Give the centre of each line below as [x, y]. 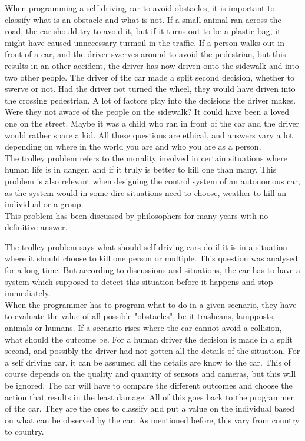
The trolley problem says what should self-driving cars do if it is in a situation [146, 246]
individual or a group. [44, 204]
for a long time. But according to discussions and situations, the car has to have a [153, 270]
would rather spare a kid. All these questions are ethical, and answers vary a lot [149, 135]
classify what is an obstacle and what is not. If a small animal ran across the [143, 19]
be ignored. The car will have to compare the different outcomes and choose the [149, 385]
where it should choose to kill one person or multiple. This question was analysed [151, 258]
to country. [24, 431]
